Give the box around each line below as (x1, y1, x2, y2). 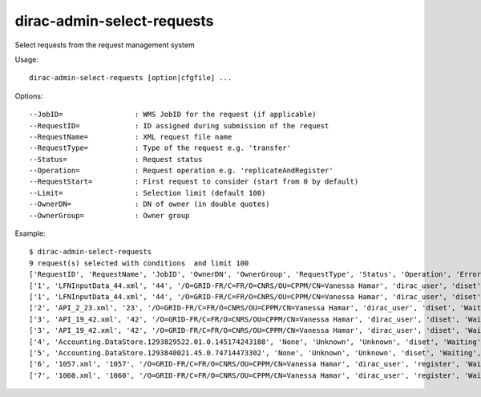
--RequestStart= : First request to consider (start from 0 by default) (29, 177, 359, 186)
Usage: (14, 55, 39, 64)
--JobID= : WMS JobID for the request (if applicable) (29, 110, 317, 120)
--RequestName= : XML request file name (29, 132, 232, 141)
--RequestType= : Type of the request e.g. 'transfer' (29, 144, 292, 152)
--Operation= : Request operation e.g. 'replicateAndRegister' (29, 166, 333, 176)
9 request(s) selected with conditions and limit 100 (29, 258, 249, 268)
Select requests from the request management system (14, 40, 196, 50)
